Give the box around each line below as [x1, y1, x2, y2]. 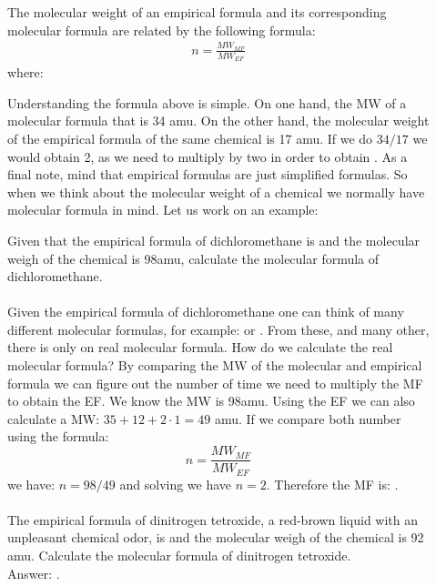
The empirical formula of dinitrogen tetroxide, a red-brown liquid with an [7, 510, 419, 529]
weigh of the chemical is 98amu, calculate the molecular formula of [7, 248, 380, 268]
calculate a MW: [7, 409, 100, 428]
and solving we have [119, 474, 232, 493]
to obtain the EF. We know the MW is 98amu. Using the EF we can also [7, 391, 415, 410]
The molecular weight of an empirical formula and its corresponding [7, 3, 387, 21]
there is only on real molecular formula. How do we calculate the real [7, 338, 393, 357]
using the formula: [7, 427, 109, 446]
